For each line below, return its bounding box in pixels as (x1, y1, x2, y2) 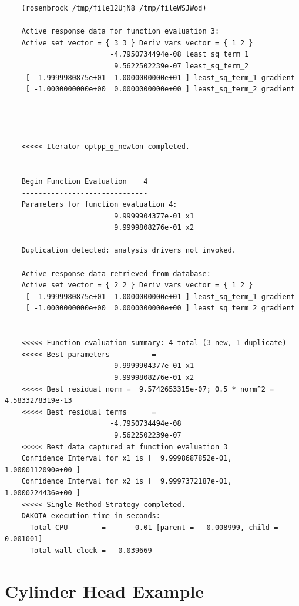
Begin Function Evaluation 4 (21, 177, 148, 186)
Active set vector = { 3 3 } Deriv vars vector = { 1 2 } (21, 38, 253, 47)
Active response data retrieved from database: (21, 269, 211, 278)
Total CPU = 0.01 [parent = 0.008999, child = (29, 523, 278, 532)
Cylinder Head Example (5, 578, 204, 602)
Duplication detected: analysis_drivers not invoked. (21, 246, 236, 255)
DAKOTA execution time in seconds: (21, 512, 160, 521)
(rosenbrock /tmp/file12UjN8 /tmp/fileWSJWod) (21, 4, 207, 12)
